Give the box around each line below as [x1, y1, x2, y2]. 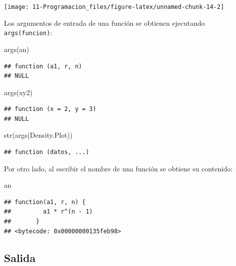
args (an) [4, 44, 29, 54]
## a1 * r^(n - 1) [4, 208, 93, 215]
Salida [4, 250, 36, 265]
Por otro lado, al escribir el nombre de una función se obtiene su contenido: [4, 163, 233, 173]
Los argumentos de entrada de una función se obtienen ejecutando [4, 17, 205, 28]
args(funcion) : [4, 27, 52, 38]
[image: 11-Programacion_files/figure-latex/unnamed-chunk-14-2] [4, 3, 224, 10]
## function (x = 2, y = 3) [4, 106, 97, 113]
